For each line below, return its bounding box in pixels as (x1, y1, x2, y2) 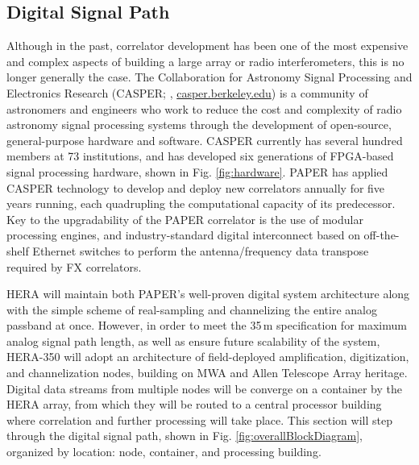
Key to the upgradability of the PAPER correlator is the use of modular (6, 210, 363, 227)
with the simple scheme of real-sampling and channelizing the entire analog (6, 301, 377, 318)
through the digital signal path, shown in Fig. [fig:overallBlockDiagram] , (6, 427, 363, 444)
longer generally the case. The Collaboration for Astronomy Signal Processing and (6, 69, 413, 85)
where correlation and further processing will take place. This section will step (6, 411, 392, 428)
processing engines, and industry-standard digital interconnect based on (6, 226, 360, 243)
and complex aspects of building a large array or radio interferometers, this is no (6, 52, 404, 69)
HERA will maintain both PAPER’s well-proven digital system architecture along (6, 285, 410, 302)
